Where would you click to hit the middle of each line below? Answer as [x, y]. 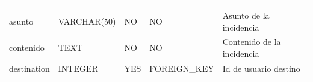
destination [29, 68]
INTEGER [78, 68]
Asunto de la [246, 15]
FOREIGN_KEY [182, 68]
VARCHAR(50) [87, 21]
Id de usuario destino [261, 68]
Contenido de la [252, 42]
